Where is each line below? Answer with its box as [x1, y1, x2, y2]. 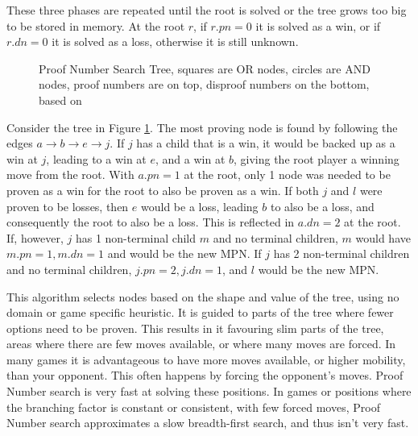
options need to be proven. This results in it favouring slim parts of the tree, [6, 319, 384, 336]
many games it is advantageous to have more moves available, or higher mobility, [6, 351, 406, 367]
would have [355, 229, 411, 246]
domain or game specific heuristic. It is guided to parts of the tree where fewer [6, 304, 394, 321]
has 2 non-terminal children [273, 245, 410, 262]
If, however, [6, 229, 64, 246]
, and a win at [155, 150, 226, 167]
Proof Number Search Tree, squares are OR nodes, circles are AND [39, 60, 370, 77]
